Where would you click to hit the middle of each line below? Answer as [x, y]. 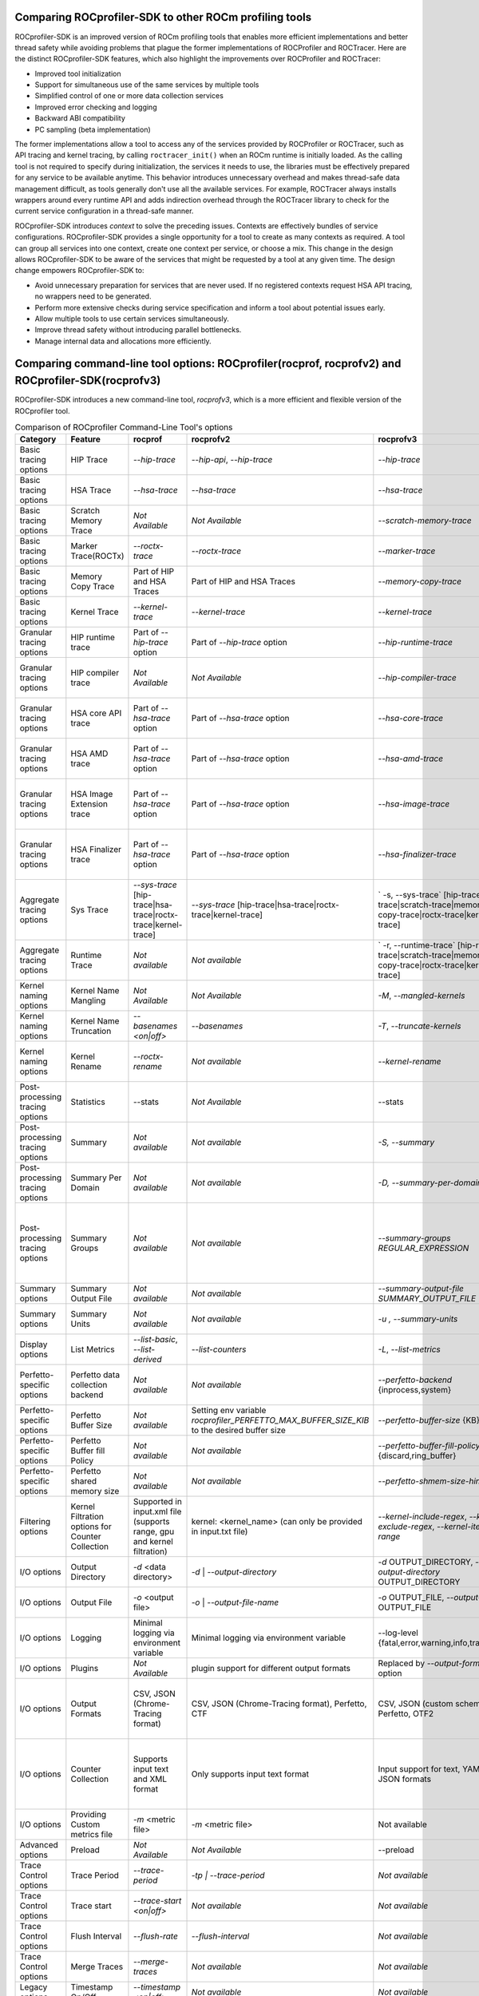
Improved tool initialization [78, 73]
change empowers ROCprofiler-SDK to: [79, 271]
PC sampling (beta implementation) [93, 129]
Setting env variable [229, 1411]
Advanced [39, 1845]
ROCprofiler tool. [42, 410]
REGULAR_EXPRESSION [424, 1248]
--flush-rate [156, 1936]
